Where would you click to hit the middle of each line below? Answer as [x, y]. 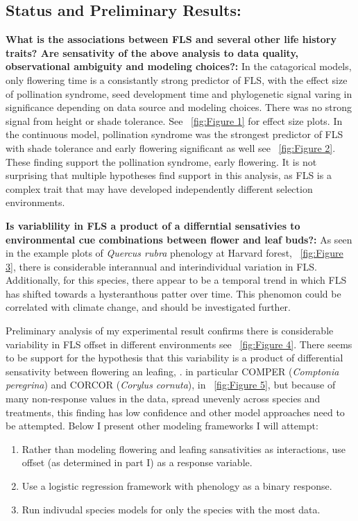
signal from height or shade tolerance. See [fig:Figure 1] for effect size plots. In [174, 120]
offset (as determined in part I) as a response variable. [137, 462]
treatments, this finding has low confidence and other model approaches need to [175, 412]
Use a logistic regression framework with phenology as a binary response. [177, 486]
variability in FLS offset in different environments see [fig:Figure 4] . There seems [179, 344]
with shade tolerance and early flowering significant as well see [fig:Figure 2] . [171, 147]
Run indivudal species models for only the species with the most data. [171, 509]
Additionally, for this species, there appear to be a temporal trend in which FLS [176, 280]
